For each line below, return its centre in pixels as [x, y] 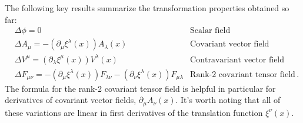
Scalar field [210, 31]
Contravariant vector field [237, 60]
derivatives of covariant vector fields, [71, 100]
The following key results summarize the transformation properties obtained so [147, 8]
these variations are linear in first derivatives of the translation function [134, 112]
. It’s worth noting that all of [228, 100]
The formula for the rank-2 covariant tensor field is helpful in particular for [140, 88]
